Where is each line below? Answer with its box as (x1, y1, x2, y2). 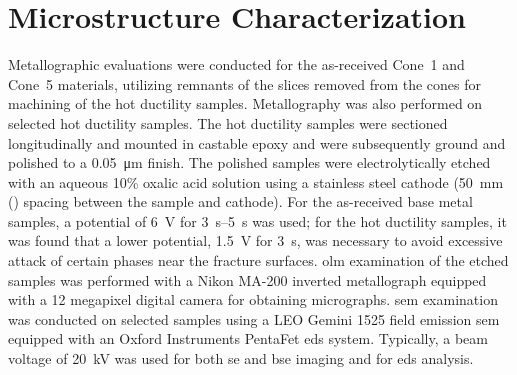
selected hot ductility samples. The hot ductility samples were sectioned (8, 112, 448, 133)
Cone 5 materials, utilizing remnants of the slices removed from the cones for (8, 73, 482, 94)
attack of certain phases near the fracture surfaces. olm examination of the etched (8, 250, 509, 271)
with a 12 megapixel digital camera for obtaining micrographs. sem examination (8, 289, 498, 310)
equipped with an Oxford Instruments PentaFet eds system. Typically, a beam (8, 328, 488, 349)
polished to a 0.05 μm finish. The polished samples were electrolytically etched (8, 152, 491, 173)
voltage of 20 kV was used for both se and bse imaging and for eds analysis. (8, 348, 474, 369)
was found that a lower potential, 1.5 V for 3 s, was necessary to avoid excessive (8, 230, 503, 251)
